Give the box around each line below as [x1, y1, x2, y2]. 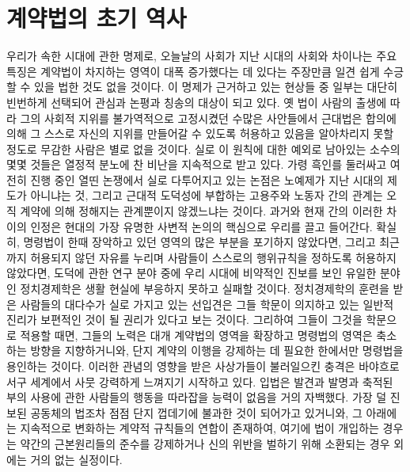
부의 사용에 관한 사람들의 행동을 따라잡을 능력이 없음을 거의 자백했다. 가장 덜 [6, 389, 387, 405]
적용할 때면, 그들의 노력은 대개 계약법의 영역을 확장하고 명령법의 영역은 [20, 326, 373, 343]
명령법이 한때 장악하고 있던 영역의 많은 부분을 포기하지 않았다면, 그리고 [23, 234, 376, 250]
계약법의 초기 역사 [6, 2, 187, 34]
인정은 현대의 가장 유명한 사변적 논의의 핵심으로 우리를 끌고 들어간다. [30, 218, 373, 234]
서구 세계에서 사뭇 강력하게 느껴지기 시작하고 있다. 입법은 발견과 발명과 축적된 [6, 373, 393, 390]
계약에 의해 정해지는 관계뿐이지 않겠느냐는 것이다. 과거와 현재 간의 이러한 [20, 203, 383, 219]
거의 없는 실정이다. [30, 451, 123, 467]
